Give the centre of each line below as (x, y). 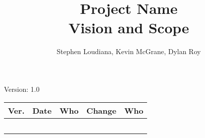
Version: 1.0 (22, 89)
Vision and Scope (129, 28)
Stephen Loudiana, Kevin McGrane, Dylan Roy (129, 51)
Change (101, 110)
